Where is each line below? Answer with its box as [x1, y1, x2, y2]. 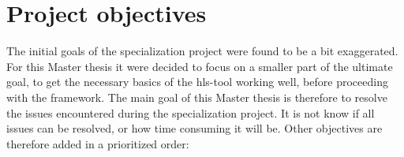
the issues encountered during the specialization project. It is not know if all [6, 104, 375, 121]
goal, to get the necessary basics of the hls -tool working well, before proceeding [6, 73, 388, 90]
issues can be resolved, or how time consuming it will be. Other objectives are [6, 120, 383, 136]
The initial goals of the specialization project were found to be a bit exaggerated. [6, 43, 398, 59]
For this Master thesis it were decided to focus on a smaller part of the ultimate [6, 58, 393, 74]
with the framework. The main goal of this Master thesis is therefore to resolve [6, 88, 387, 105]
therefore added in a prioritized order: [6, 135, 189, 151]
